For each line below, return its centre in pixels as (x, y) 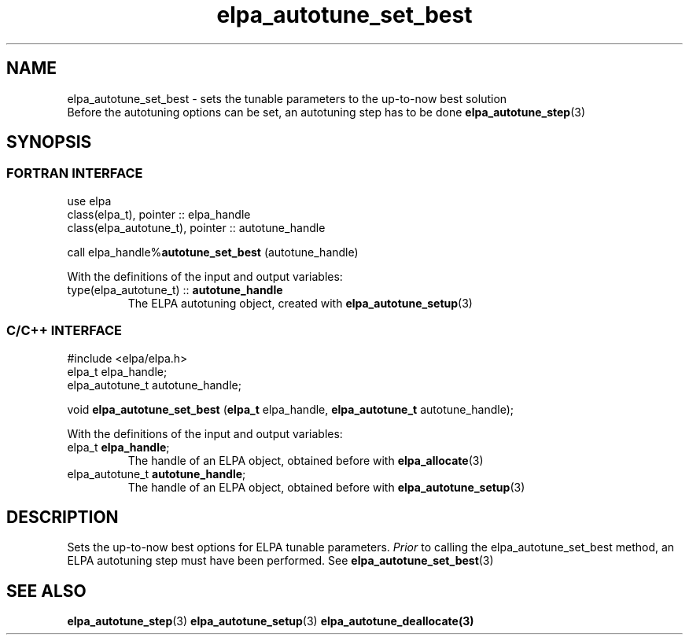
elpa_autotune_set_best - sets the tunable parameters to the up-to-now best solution (287, 98)
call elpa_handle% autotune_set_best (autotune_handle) (213, 252)
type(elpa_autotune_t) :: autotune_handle (175, 289)
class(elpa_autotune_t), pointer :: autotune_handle (196, 227)
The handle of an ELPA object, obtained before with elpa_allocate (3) (306, 460)
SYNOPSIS (49, 142)
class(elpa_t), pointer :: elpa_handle (159, 214)
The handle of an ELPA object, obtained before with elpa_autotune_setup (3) (326, 487)
